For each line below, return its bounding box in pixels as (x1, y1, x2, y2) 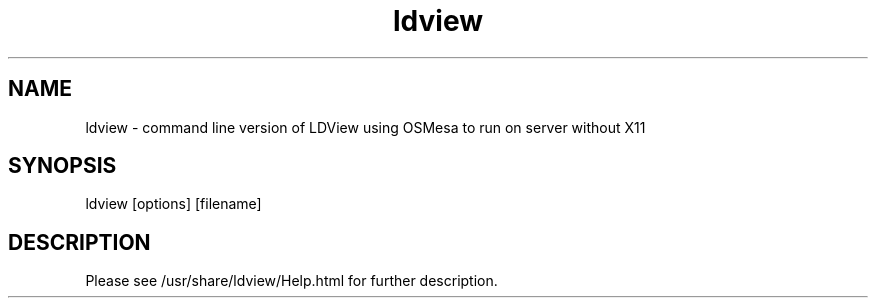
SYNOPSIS (8, 153, 117, 179)
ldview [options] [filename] (85, 195, 262, 213)
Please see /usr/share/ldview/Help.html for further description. (85, 272, 498, 290)
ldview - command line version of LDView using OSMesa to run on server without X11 (85, 118, 646, 136)
